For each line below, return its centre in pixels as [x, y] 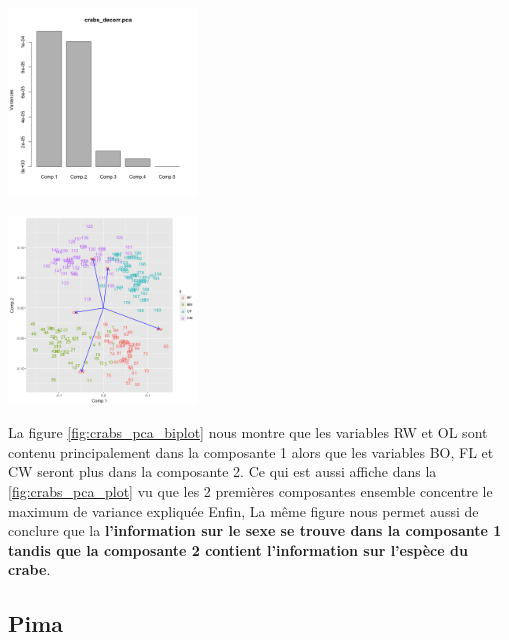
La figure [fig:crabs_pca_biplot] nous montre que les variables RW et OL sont [248, 432]
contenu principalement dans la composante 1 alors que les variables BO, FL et [251, 451]
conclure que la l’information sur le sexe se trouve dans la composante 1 [255, 530]
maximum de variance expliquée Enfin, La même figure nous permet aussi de [243, 510]
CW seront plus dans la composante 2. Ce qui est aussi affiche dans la [222, 471]
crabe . [29, 569]
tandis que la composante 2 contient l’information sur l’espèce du [238, 549]
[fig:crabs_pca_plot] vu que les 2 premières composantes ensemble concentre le [250, 490]
